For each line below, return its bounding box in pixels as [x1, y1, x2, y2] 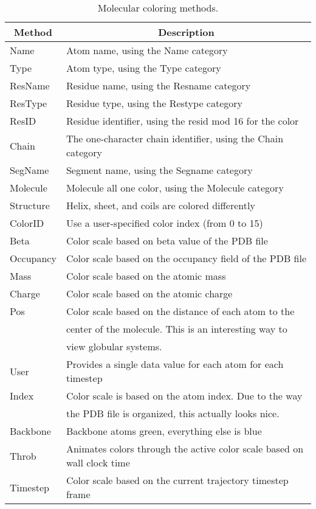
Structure [10, 198, 50, 212]
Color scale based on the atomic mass [66, 269, 226, 283]
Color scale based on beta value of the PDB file [66, 234, 268, 248]
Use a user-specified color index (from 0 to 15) [66, 216, 263, 230]
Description [158, 25, 215, 39]
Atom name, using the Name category [66, 43, 228, 57]
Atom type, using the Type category [66, 61, 221, 75]
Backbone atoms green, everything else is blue [66, 424, 262, 438]
